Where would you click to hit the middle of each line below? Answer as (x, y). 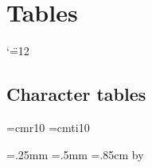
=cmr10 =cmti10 (48, 127)
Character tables (76, 94)
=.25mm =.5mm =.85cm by (75, 154)
